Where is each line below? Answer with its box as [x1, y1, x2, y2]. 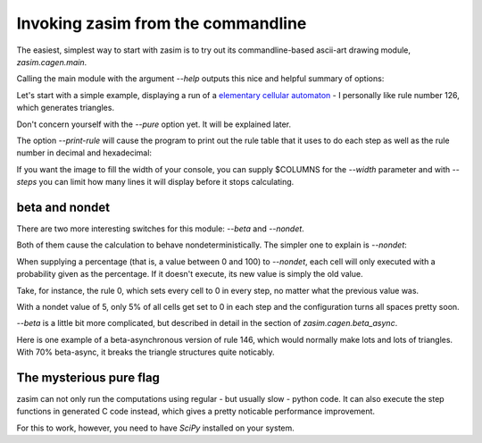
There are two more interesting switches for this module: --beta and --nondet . [16, 223, 305, 234]
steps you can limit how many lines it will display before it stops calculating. [16, 177, 295, 188]
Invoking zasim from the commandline [16, 13, 307, 33]
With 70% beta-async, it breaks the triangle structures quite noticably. [16, 347, 276, 357]
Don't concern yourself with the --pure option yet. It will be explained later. [16, 119, 292, 130]
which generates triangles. [16, 103, 115, 113]
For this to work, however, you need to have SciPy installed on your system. [16, 422, 295, 433]
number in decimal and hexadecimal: [16, 147, 152, 158]
